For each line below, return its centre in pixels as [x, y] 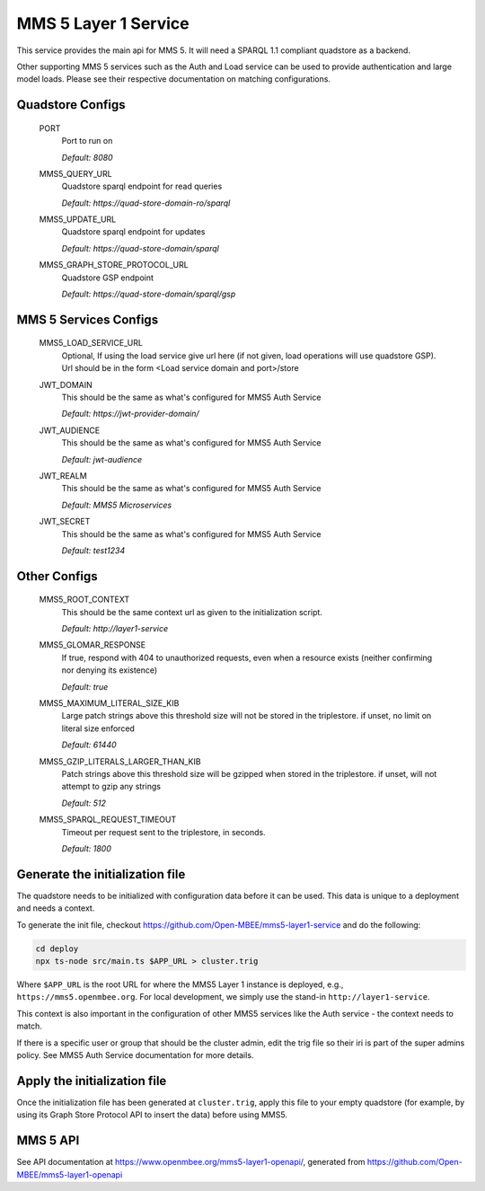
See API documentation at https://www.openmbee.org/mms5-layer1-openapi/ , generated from [191, 1162]
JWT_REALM [63, 475]
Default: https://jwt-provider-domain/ [130, 414]
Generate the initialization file [101, 874]
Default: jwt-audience [102, 459]
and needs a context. [56, 908]
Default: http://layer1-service [115, 629]
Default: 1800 [86, 848]
